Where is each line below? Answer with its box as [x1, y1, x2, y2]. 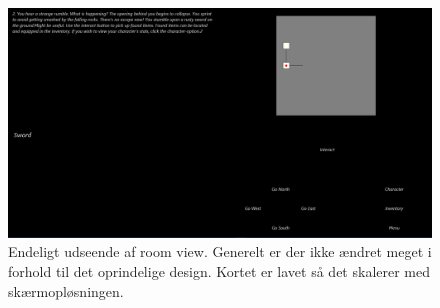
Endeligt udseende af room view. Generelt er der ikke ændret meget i [8, 241, 432, 262]
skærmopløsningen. [8, 280, 124, 301]
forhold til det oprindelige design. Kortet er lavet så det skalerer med [8, 260, 431, 281]
